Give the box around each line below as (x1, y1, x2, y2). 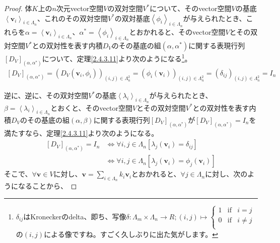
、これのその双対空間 (37, 13, 108, 23)
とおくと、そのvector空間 (50, 102, 132, 113)
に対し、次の (205, 169, 248, 179)
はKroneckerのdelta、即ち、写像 (23, 211, 126, 221)
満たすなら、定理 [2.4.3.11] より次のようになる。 (4, 127, 159, 138)
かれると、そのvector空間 (143, 26, 226, 37)
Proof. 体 (4, 3, 32, 13)
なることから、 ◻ (18, 181, 77, 191)
